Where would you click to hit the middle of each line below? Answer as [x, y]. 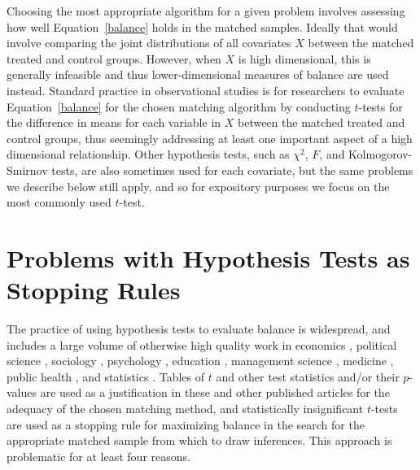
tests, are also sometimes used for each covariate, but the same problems [232, 170]
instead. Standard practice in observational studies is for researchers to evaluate [206, 90]
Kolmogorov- [381, 154]
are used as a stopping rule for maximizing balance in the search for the [186, 424]
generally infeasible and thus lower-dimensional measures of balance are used [198, 74]
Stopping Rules [94, 290]
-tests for [381, 106]
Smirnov [27, 170]
